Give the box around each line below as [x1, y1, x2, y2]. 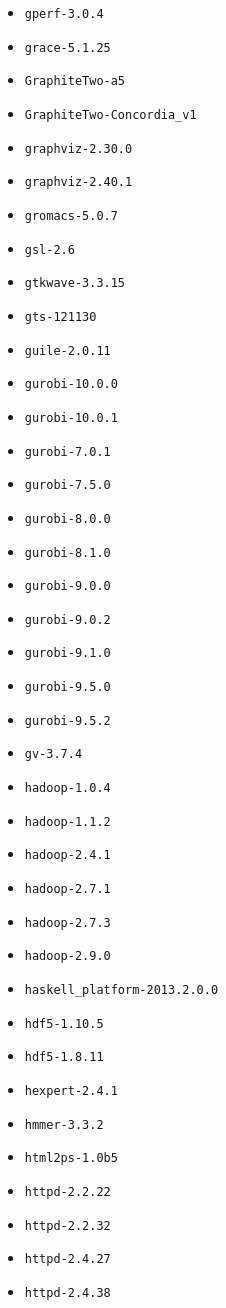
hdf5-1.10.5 [24, 1016, 104, 1031]
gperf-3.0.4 [24, 7, 104, 21]
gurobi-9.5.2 [24, 713, 111, 728]
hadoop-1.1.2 [24, 814, 111, 829]
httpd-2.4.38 [24, 1285, 111, 1300]
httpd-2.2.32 [24, 1218, 111, 1233]
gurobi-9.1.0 [24, 646, 111, 661]
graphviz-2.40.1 [24, 175, 133, 190]
